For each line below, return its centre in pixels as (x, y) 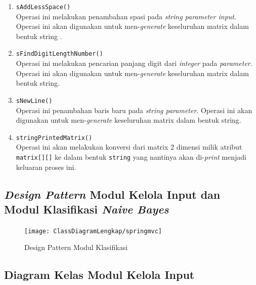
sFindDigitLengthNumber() (59, 54)
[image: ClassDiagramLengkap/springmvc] (93, 231)
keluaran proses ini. (46, 167)
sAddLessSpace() (43, 7)
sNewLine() (34, 101)
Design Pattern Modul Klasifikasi (76, 247)
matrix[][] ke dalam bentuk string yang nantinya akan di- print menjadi (131, 156)
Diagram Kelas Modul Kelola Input (99, 275)
